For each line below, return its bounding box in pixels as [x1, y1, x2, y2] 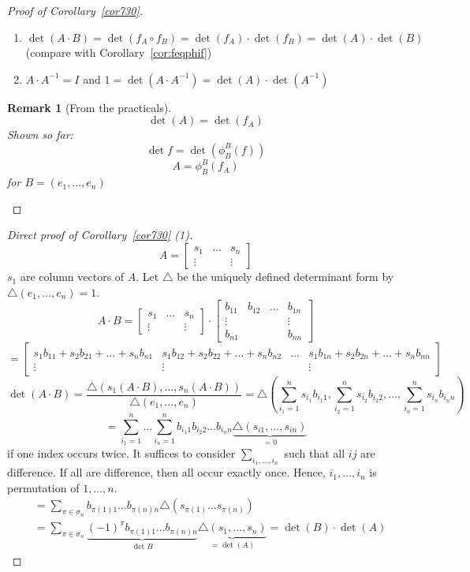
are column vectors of [20, 268, 125, 285]
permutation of [7, 479, 80, 495]
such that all [284, 445, 345, 461]
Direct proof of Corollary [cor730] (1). [7, 226, 193, 243]
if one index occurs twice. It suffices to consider [7, 445, 236, 461]
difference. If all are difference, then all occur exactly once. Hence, [7, 464, 326, 480]
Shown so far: [7, 126, 73, 143]
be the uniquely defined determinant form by [177, 268, 394, 285]
